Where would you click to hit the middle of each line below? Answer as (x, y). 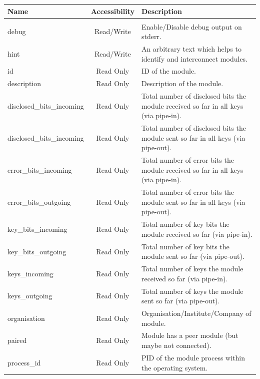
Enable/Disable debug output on (191, 26)
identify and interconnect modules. (194, 58)
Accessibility (112, 11)
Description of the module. (182, 83)
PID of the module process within (193, 357)
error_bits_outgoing (39, 202)
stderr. (151, 36)
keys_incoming (30, 273)
